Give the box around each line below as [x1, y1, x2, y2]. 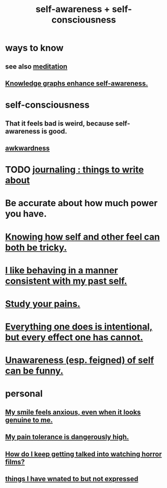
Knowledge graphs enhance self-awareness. [5, 79, 148, 88]
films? [5, 457, 25, 466]
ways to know [5, 43, 64, 54]
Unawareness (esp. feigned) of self [5, 354, 155, 366]
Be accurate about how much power [5, 198, 158, 209]
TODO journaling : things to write [5, 164, 144, 176]
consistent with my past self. [5, 275, 127, 286]
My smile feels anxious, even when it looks [5, 408, 141, 416]
